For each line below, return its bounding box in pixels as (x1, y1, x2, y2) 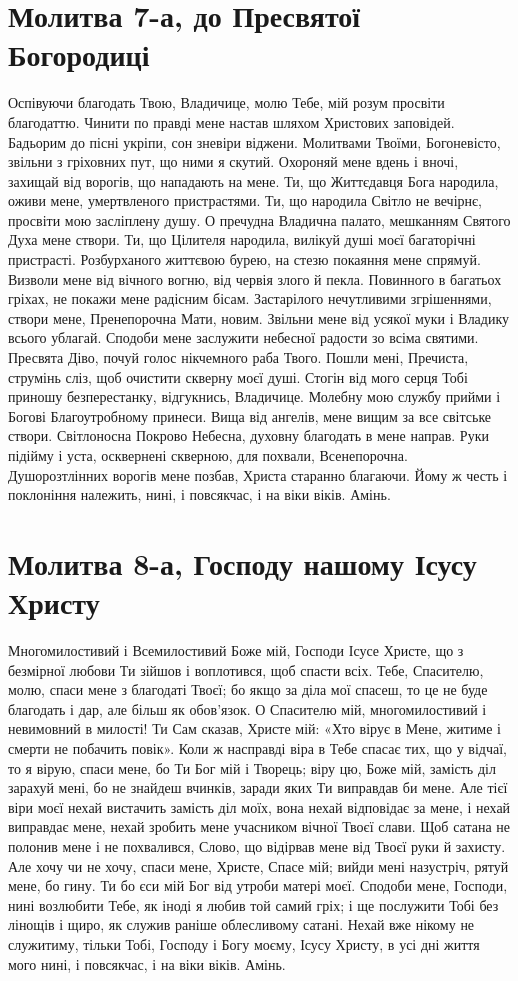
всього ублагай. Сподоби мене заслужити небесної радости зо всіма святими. (8, 327, 479, 348)
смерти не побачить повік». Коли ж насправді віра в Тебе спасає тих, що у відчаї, (8, 738, 507, 759)
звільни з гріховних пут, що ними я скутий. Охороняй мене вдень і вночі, (8, 151, 459, 172)
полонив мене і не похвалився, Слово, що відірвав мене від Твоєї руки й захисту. (8, 836, 506, 857)
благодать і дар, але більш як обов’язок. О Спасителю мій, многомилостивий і (8, 698, 487, 719)
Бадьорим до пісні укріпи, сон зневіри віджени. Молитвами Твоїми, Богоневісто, (8, 131, 501, 152)
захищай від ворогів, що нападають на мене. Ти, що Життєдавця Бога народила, (8, 170, 499, 191)
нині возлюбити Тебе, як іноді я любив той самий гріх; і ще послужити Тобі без (8, 894, 499, 915)
